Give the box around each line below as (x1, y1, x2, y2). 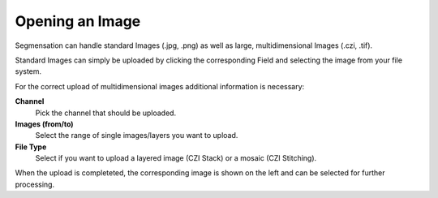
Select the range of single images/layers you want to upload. (35, 131, 238, 140)
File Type (15, 142, 47, 152)
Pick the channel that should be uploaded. (35, 108, 177, 118)
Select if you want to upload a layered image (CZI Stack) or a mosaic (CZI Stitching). (35, 153, 317, 163)
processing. (15, 179, 55, 189)
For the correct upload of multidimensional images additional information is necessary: (15, 81, 305, 91)
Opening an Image (15, 12, 141, 30)
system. (15, 67, 42, 76)
